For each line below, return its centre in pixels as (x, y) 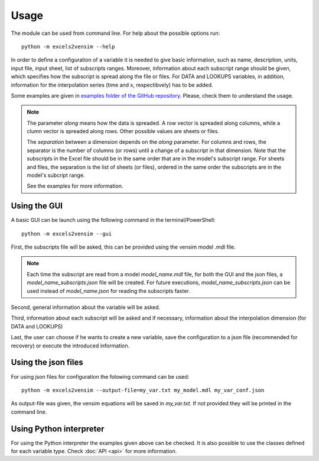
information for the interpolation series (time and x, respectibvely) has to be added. (112, 85)
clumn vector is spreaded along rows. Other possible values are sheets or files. (123, 131)
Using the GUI (37, 206)
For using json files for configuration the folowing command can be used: (100, 376)
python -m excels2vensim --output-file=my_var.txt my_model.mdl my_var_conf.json (143, 390)
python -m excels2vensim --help (68, 46)
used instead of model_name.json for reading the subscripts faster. (108, 291)
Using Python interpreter (58, 429)
